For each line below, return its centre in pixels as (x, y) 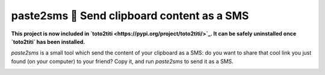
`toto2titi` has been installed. (48, 41)
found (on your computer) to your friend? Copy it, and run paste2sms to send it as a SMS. (122, 61)
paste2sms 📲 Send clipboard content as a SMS (130, 16)
